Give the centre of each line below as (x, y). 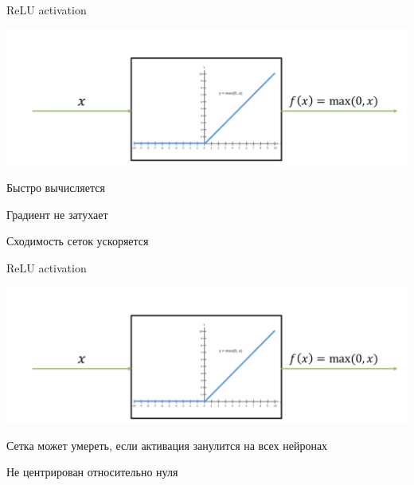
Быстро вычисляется (56, 187)
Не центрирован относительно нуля (92, 472)
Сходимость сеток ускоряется (78, 241)
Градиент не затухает (57, 214)
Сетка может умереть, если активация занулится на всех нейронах (167, 445)
